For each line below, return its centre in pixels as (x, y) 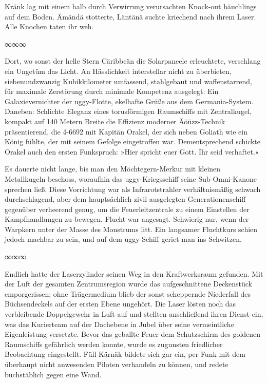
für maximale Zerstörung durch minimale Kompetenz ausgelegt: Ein (112, 91)
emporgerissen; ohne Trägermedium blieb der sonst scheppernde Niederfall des (128, 293)
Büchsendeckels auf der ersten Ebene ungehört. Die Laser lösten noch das (120, 304)
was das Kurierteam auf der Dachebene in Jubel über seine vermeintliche (119, 324)
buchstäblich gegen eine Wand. (53, 374)
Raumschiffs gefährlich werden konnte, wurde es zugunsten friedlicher (114, 344)
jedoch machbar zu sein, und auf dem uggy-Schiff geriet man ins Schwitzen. (123, 239)
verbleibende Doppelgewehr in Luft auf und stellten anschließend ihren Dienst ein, (134, 314)
